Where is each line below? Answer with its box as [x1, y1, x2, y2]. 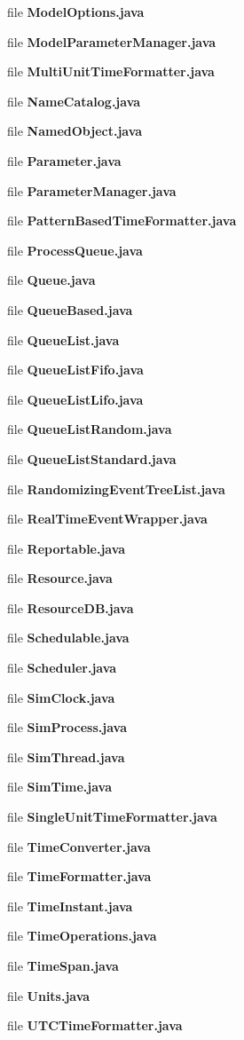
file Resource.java [7, 569, 113, 587]
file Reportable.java [7, 539, 126, 557]
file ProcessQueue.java [7, 240, 143, 259]
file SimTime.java [7, 777, 113, 796]
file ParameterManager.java [7, 181, 177, 200]
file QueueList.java [7, 330, 120, 349]
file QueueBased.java [7, 300, 133, 319]
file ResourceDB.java [7, 598, 134, 617]
